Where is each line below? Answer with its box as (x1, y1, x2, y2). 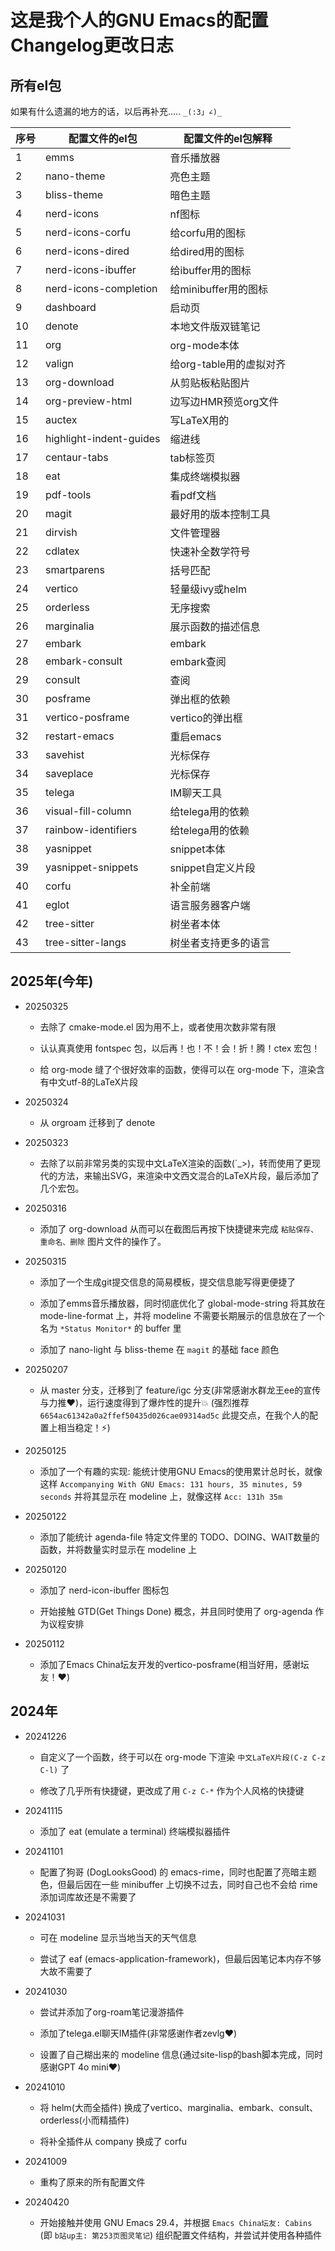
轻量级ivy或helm (169, 582, 248, 596)
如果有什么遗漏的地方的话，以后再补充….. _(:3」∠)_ (10, 106, 223, 117)
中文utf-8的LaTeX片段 (48, 1076, 139, 1088)
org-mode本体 (169, 339, 240, 352)
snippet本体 (169, 842, 226, 856)
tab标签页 (169, 451, 216, 465)
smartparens (45, 563, 105, 576)
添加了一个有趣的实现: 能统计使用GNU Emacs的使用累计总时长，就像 (39, 1465, 323, 1477)
